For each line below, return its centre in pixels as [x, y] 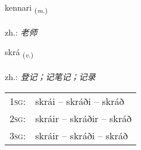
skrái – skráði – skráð [80, 101]
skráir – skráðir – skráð [84, 118]
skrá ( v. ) [19, 53]
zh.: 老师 [21, 32]
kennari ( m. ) [26, 8]
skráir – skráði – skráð [82, 135]
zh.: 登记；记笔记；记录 [50, 77]
